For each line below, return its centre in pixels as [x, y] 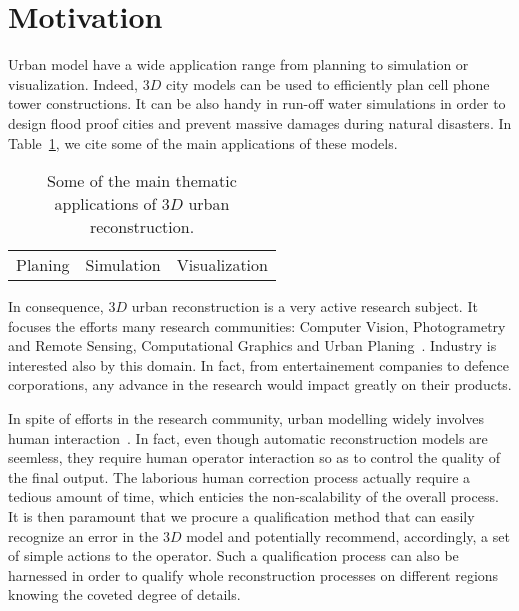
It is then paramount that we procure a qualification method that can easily [241, 516]
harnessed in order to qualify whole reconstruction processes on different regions [253, 574]
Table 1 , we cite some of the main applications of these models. [203, 142]
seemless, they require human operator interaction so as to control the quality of [254, 457]
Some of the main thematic [142, 181]
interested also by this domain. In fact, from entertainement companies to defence [258, 364]
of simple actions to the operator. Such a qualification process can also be [233, 555]
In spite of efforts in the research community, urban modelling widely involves [246, 418]
